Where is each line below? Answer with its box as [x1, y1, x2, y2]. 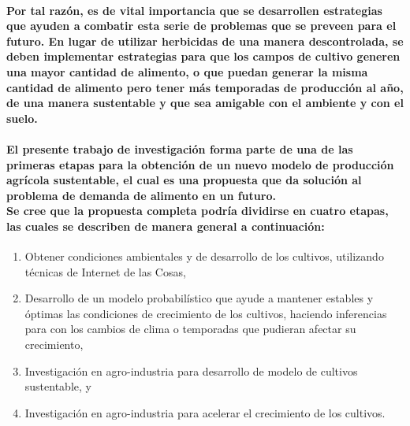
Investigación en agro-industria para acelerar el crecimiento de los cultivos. [24, 404, 386, 420]
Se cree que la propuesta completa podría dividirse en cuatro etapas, [6, 202, 389, 219]
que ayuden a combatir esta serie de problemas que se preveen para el [6, 17, 397, 34]
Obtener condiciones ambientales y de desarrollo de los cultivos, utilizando [24, 248, 384, 265]
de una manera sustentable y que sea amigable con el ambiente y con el [6, 94, 404, 111]
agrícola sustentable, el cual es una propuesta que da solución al [6, 172, 362, 188]
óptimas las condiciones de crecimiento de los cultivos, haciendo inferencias [24, 305, 387, 321]
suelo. [6, 109, 38, 126]
